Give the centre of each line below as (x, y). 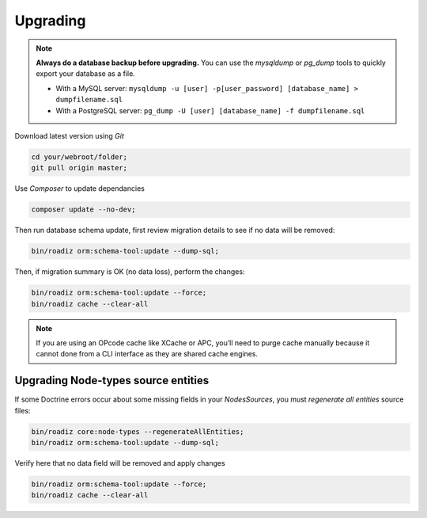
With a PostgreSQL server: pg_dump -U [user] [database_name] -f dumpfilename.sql (210, 110)
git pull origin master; (79, 168)
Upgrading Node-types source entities (112, 381)
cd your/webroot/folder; (79, 157)
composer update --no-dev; (83, 209)
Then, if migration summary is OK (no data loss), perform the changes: (130, 272)
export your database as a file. (86, 74)
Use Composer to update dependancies (80, 189)
